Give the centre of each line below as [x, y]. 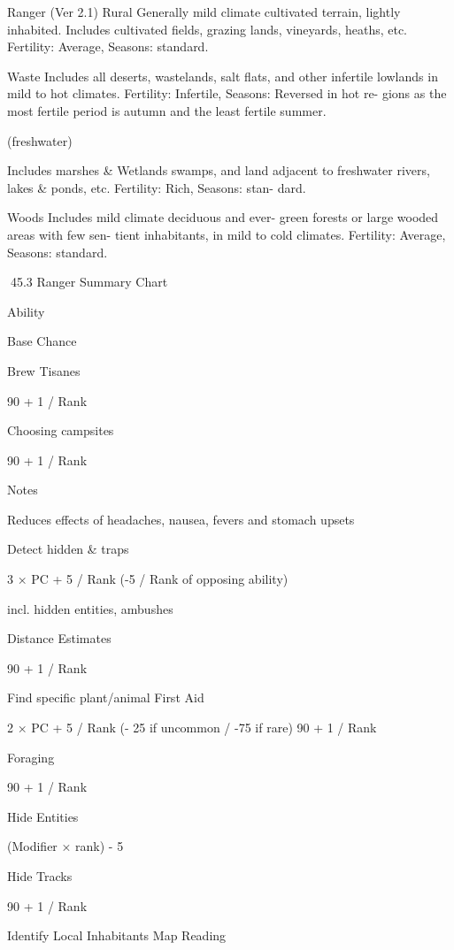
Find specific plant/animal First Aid [106, 697]
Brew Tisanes [44, 370]
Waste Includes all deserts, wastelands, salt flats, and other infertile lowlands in [223, 76]
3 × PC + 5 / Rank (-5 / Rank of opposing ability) [148, 579]
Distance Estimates [59, 638]
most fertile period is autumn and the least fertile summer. [167, 110]
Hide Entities [43, 816]
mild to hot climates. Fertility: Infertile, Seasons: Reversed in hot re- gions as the [227, 93]
